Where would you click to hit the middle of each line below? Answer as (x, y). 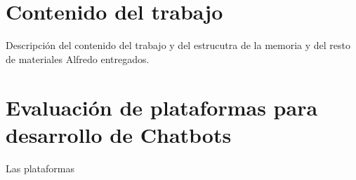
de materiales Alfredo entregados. (78, 58)
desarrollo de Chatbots (119, 134)
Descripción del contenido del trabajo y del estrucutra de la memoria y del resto (178, 45)
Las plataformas (40, 168)
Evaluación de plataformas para (162, 107)
